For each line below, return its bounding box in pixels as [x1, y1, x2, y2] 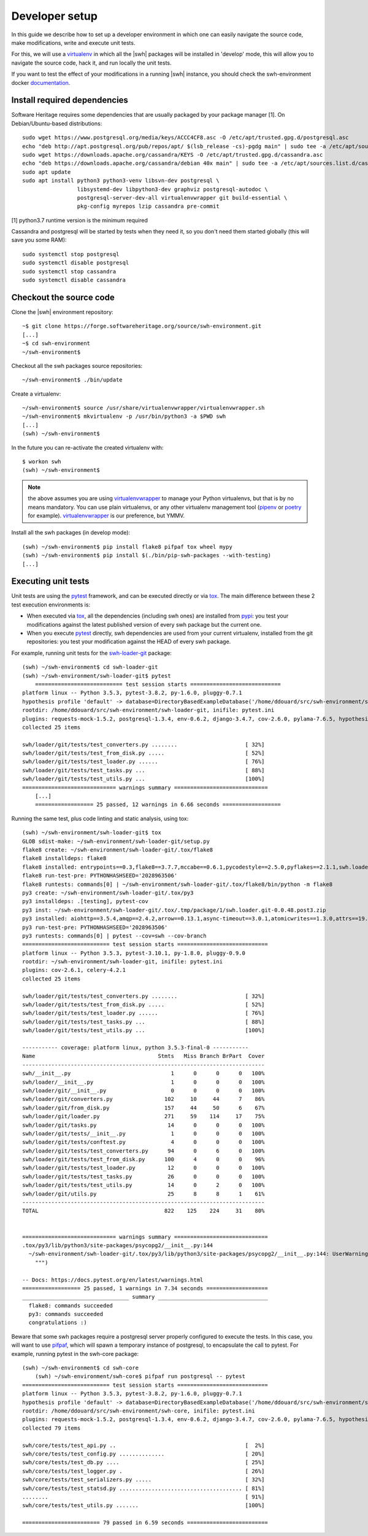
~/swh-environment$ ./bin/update [22, 377, 123, 383]
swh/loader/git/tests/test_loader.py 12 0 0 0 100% [22, 1164, 265, 1172]
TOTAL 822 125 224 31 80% [22, 1207, 265, 1215]
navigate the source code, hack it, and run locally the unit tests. [11, 59, 172, 66]
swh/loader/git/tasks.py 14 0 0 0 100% [22, 1121, 265, 1129]
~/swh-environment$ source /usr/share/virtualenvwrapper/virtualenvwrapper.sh [22, 404, 265, 412]
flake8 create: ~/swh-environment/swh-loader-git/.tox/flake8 [22, 847, 213, 853]
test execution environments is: [11, 601, 91, 608]
